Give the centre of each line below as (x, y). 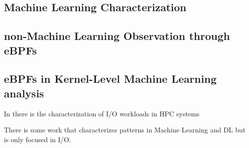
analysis (24, 93)
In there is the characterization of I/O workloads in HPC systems (102, 113)
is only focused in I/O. (38, 139)
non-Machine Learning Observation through (117, 36)
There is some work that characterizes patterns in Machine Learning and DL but (125, 130)
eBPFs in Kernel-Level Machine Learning (110, 79)
